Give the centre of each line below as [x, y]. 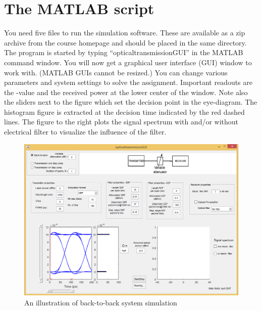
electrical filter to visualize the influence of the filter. [85, 132]
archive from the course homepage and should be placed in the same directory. [125, 42]
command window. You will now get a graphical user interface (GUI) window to [128, 62]
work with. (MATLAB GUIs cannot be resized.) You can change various [116, 72]
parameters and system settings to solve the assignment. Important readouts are [128, 82]
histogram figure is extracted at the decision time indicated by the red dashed [124, 112]
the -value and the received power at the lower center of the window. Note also [126, 92]
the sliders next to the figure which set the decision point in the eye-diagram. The [131, 102]
